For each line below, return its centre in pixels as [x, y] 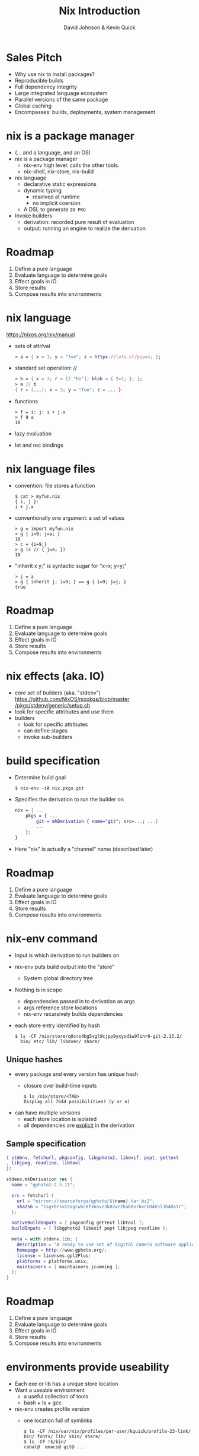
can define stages [46, 730]
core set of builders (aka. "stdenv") [58, 693]
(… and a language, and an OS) [52, 152]
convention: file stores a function [55, 485]
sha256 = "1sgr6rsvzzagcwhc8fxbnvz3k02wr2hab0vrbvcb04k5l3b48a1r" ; [102, 1207]
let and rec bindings [39, 445]
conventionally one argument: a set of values [70, 517]
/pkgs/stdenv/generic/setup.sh [52, 705]
